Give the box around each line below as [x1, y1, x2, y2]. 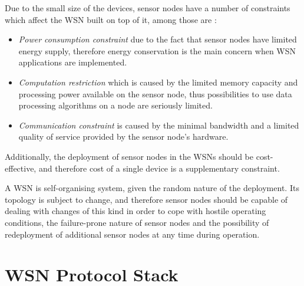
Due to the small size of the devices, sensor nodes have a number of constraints [5, 2, 290, 14]
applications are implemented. [18, 56, 127, 68]
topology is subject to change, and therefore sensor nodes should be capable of [5, 193, 288, 205]
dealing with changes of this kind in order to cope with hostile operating [5, 205, 266, 217]
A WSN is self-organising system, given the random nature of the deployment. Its [5, 182, 299, 194]
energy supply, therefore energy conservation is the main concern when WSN [18, 44, 296, 57]
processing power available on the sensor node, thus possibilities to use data [18, 87, 292, 100]
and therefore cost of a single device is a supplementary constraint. [38, 162, 280, 174]
